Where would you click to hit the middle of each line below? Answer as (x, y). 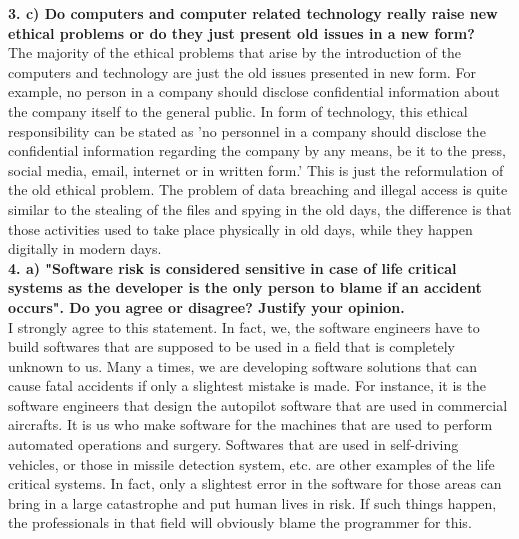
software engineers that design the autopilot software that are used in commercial (258, 404)
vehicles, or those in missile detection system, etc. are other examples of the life (251, 463)
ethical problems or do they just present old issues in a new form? (241, 32)
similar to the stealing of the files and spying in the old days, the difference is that (260, 208)
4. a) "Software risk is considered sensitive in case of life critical (232, 267)
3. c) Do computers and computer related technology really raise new (253, 13)
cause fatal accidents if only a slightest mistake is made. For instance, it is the (247, 385)
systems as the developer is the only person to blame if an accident (245, 287)
